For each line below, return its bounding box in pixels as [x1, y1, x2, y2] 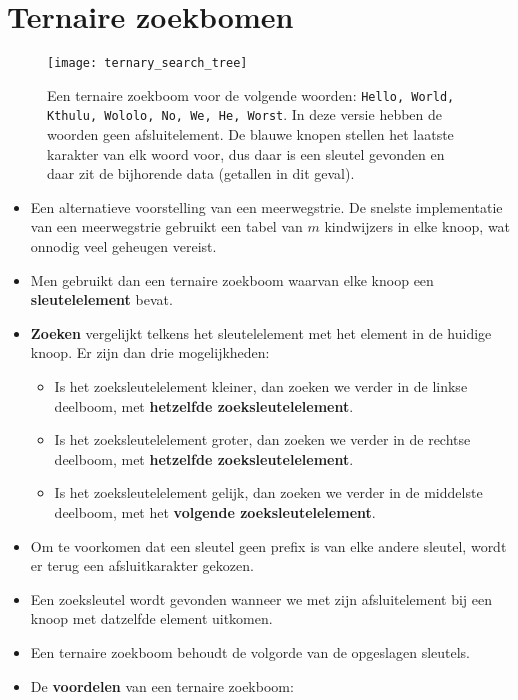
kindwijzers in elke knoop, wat [324, 216, 511, 237]
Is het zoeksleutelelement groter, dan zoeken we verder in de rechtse [54, 429, 471, 450]
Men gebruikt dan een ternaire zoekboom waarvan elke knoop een [30, 269, 434, 290]
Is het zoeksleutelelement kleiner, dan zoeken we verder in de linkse [54, 376, 468, 397]
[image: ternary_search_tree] [47, 56, 248, 71]
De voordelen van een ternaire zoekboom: [30, 675, 294, 696]
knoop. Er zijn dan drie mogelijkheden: [30, 342, 270, 363]
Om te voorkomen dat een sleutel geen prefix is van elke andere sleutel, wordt [30, 535, 507, 556]
